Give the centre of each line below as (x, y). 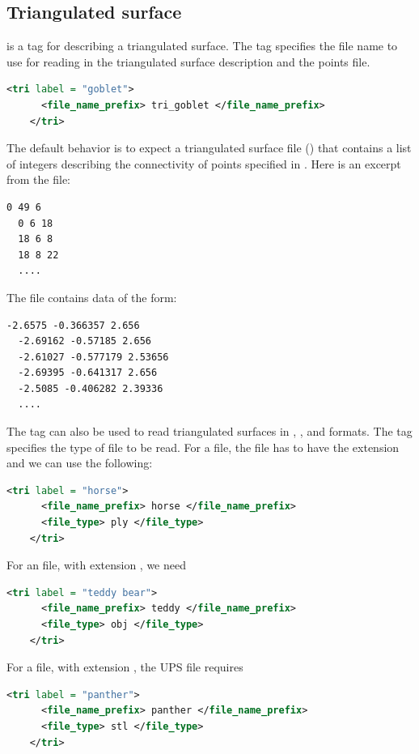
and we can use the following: (80, 463)
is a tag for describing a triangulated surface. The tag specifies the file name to (202, 46)
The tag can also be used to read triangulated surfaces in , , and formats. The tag (209, 431)
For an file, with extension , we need (96, 565)
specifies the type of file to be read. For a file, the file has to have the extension (203, 447)
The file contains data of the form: (92, 297)
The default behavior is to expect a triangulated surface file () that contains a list (209, 148)
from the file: (38, 179)
